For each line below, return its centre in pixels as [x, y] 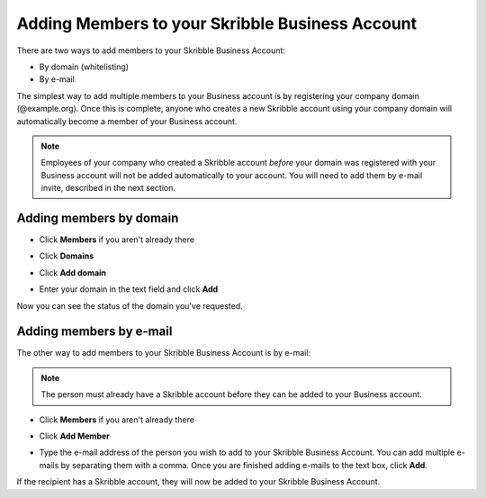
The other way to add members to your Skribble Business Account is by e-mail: [163, 353]
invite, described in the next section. [108, 188]
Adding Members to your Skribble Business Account [217, 23]
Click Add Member [74, 436]
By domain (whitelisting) [84, 67]
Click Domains [67, 256]
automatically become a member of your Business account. [127, 121]
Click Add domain [73, 272]
